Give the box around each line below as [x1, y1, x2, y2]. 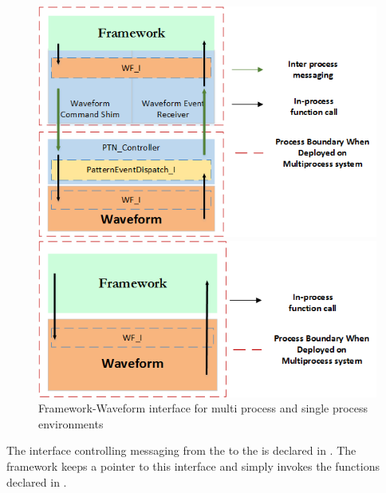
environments [38, 415, 104, 432]
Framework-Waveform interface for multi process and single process [38, 400, 368, 416]
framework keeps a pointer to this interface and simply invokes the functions [6, 457, 380, 474]
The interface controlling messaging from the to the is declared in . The [6, 442, 356, 459]
